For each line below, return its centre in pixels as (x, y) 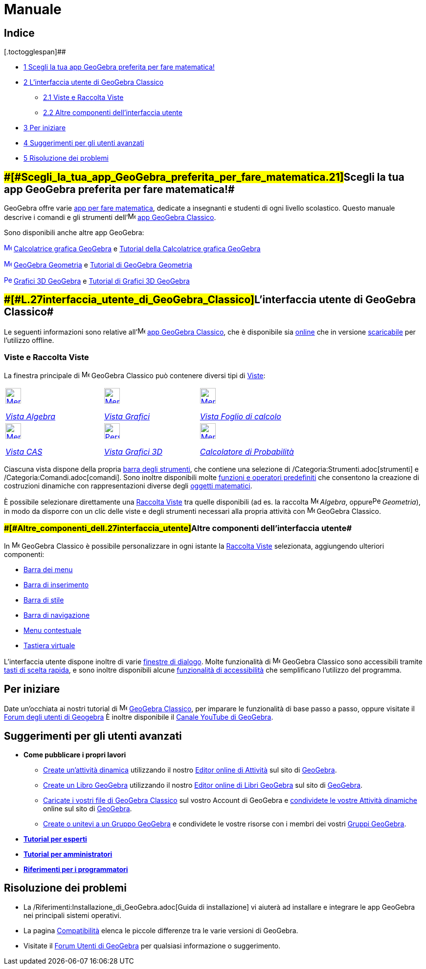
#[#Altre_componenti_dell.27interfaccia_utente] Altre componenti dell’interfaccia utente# (178, 528)
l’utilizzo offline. (29, 340)
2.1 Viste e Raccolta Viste (83, 97)
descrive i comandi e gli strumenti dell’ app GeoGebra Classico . (110, 218)
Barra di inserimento (56, 585)
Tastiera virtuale (49, 646)
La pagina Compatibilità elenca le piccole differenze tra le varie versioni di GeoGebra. (161, 930)
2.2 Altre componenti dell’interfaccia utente (113, 113)
